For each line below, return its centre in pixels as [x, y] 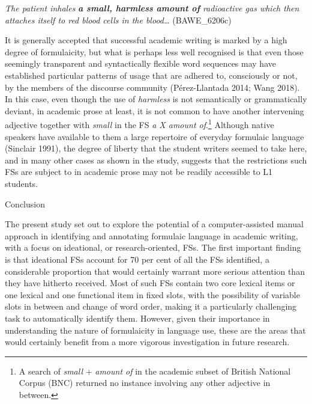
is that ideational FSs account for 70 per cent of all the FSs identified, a [137, 259]
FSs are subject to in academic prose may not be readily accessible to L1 [139, 172]
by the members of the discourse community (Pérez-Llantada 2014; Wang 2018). [152, 87]
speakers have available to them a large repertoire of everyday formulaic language [154, 136]
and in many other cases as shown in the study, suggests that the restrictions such [156, 160]
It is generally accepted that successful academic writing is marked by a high [146, 40]
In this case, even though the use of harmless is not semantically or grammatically [156, 99]
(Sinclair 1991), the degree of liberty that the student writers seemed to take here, [156, 148]
